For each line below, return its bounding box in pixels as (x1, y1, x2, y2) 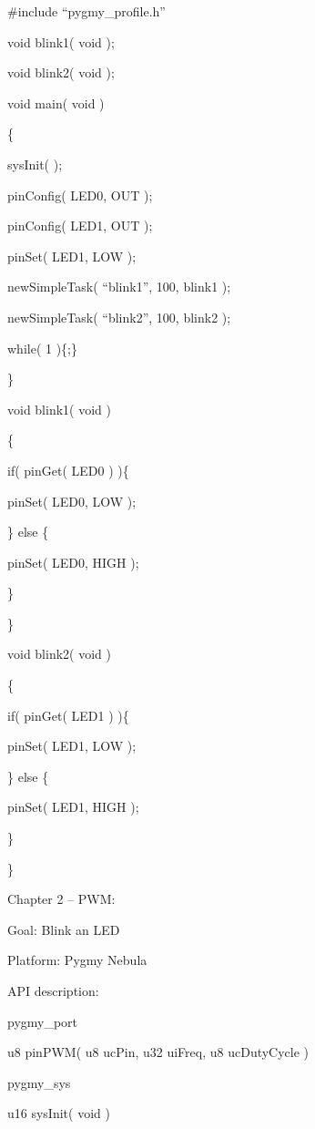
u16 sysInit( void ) (7, 1103, 110, 1123)
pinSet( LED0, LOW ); (7, 491, 137, 510)
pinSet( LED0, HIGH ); (7, 552, 139, 571)
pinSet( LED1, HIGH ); (7, 797, 139, 816)
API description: (7, 981, 99, 1000)
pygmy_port (7, 1011, 78, 1031)
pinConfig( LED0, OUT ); (7, 185, 153, 204)
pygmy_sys (7, 1073, 71, 1092)
